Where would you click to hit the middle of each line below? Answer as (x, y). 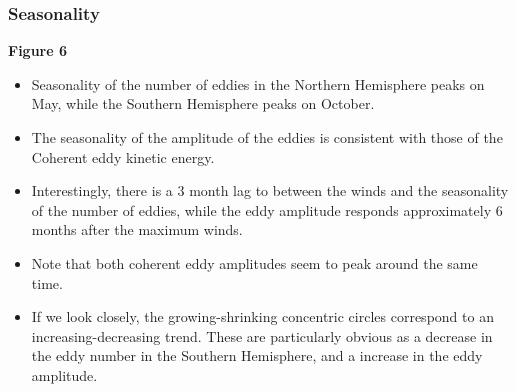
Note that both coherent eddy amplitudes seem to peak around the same (254, 262)
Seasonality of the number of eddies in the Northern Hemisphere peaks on (258, 83)
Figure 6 (38, 50)
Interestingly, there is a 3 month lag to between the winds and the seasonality (270, 190)
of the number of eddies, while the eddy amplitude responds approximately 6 (267, 209)
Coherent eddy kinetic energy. (123, 156)
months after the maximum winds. (137, 229)
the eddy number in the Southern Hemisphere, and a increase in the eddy (257, 355)
